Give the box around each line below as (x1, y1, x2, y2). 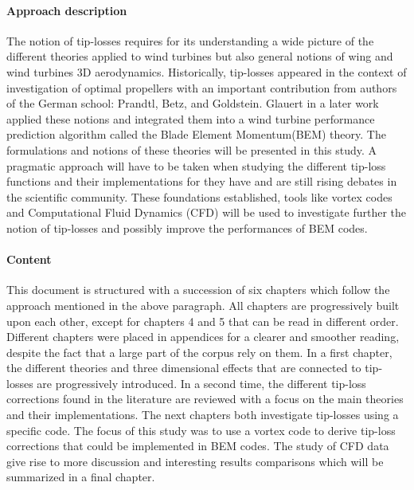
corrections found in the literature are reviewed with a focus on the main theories (6, 390, 404, 407)
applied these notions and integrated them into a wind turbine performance (6, 110, 375, 127)
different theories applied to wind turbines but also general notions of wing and (6, 48, 393, 65)
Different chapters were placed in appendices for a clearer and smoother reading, (6, 328, 400, 345)
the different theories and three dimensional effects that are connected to (6, 359, 361, 376)
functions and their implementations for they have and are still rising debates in (6, 173, 397, 190)
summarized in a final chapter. (6, 468, 155, 485)
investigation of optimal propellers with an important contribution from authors (6, 79, 397, 96)
